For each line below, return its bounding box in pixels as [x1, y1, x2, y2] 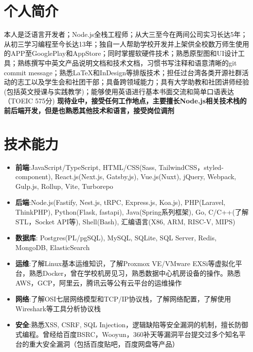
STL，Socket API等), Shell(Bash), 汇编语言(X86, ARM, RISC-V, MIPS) [15, 216, 235, 226]
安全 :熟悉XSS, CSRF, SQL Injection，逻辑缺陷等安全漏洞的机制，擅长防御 [15, 319, 248, 330]
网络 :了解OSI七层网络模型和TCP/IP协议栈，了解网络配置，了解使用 [15, 294, 231, 304]
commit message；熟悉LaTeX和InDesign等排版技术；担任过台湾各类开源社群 [4, 67, 242, 77]
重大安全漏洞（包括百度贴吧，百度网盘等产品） [29, 338, 179, 349]
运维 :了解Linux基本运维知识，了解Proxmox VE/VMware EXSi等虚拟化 [15, 258, 235, 268]
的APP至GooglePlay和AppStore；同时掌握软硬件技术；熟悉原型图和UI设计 [4, 48, 238, 58]
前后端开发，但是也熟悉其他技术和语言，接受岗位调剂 [4, 105, 174, 115]
